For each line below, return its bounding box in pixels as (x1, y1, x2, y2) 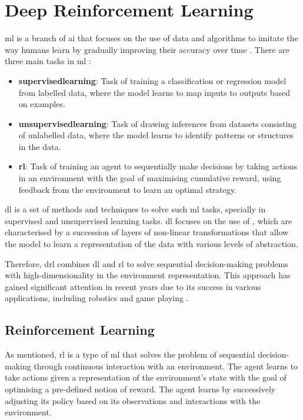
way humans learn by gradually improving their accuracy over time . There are (5, 43, 289, 55)
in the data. (18, 140, 61, 152)
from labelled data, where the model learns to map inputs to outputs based (18, 86, 291, 98)
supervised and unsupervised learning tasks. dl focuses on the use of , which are (5, 214, 292, 226)
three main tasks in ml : (5, 55, 91, 67)
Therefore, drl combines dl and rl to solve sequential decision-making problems (5, 257, 288, 269)
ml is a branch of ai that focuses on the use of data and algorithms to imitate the (5, 32, 298, 44)
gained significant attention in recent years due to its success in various (5, 280, 261, 292)
